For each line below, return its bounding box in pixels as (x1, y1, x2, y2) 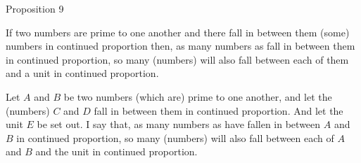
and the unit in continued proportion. (35, 144, 198, 159)
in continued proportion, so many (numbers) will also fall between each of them (6, 52, 349, 66)
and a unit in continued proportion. (6, 66, 159, 80)
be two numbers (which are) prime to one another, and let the (63, 89, 332, 104)
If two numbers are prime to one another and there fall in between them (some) (6, 24, 350, 39)
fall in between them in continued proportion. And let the (94, 103, 343, 118)
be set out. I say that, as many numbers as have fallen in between (37, 117, 321, 132)
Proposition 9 (6, 1, 64, 15)
